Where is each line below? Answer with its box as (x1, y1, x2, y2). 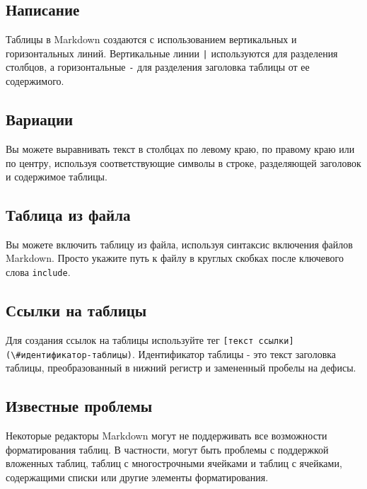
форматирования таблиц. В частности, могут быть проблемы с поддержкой (6, 442, 329, 456)
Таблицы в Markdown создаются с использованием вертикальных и (6, 32, 297, 47)
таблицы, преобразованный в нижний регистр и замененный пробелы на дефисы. (6, 360, 356, 375)
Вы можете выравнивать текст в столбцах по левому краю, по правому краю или (6, 141, 355, 156)
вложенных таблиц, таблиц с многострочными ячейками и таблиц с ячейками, (6, 456, 342, 471)
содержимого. (6, 74, 64, 88)
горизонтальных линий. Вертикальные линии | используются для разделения (6, 45, 338, 60)
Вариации (6, 108, 74, 130)
